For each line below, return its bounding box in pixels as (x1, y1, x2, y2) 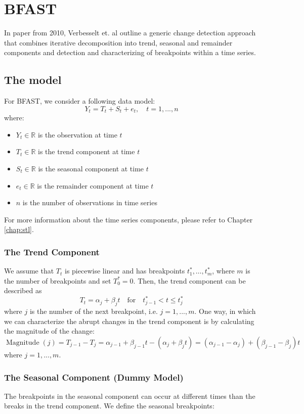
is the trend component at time (38, 146, 135, 157)
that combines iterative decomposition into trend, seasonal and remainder (4, 37, 233, 48)
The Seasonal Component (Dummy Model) (4, 371, 184, 383)
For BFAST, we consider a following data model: (4, 96, 155, 106)
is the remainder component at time (37, 180, 149, 191)
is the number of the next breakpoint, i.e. (29, 306, 158, 316)
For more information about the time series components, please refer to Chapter (4, 214, 253, 224)
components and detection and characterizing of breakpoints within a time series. (4, 47, 256, 58)
